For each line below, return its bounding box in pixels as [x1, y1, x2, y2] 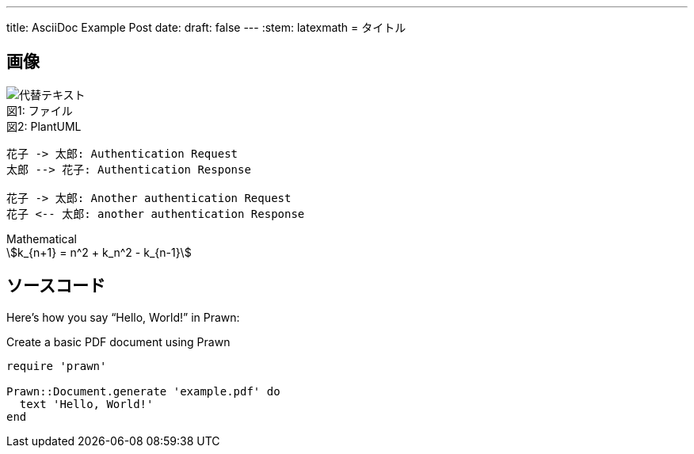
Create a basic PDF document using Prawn [6, 334, 231, 349]
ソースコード [6, 276, 105, 296]
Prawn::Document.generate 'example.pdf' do [6, 384, 280, 398]
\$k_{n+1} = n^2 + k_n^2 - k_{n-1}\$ [6, 245, 192, 259]
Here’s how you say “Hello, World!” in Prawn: [6, 310, 240, 324]
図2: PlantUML [6, 119, 82, 133]
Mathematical [6, 231, 78, 246]
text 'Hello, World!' [19, 397, 154, 410]
